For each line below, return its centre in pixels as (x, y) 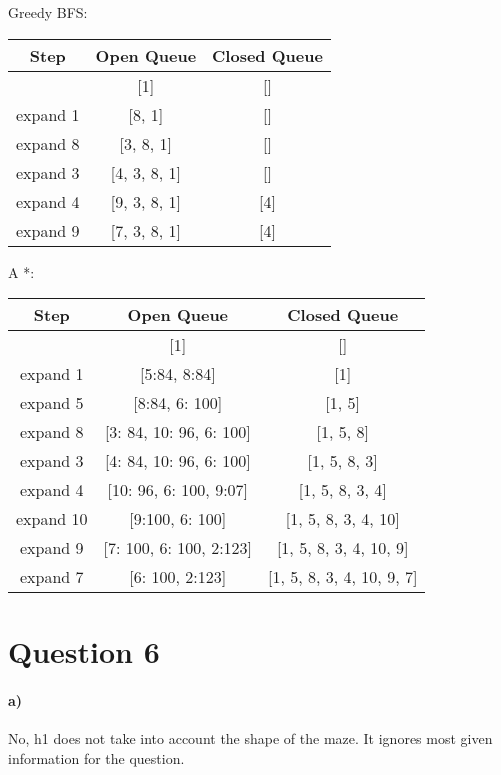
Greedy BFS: (48, 12)
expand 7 (52, 577)
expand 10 (52, 519)
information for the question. (96, 757)
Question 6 (84, 651)
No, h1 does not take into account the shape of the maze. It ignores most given (250, 738)
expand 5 (52, 403)
